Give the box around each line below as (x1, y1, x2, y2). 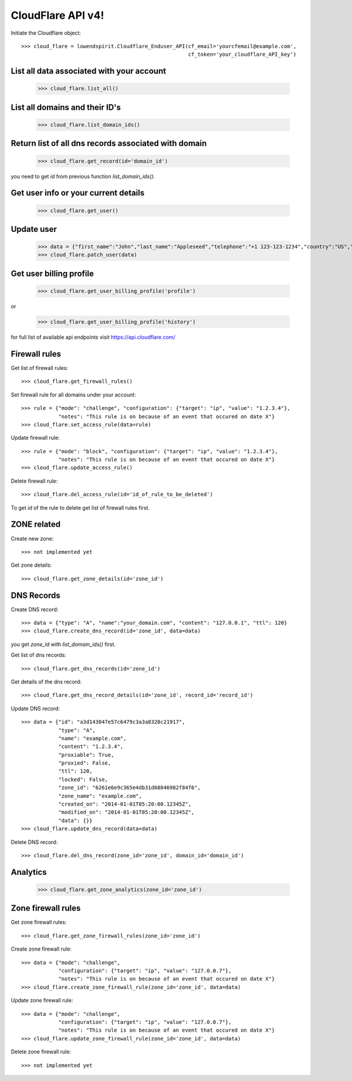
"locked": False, (58, 776, 109, 783)
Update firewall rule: (11, 435, 60, 442)
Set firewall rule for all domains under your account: (11, 391, 136, 398)
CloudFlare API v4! (11, 9, 104, 22)
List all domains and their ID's (11, 102, 121, 112)
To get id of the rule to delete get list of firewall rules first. (11, 504, 150, 511)
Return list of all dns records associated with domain (11, 139, 207, 149)
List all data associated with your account (11, 66, 167, 76)
